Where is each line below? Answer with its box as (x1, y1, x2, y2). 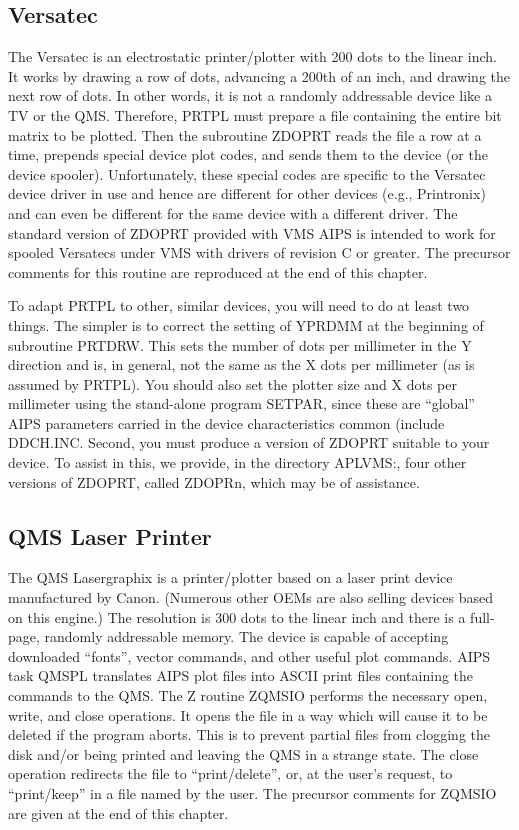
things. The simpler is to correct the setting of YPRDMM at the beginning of (8, 314, 484, 335)
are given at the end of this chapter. (8, 802, 229, 823)
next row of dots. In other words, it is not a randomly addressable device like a (8, 85, 492, 106)
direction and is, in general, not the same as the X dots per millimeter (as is (8, 354, 475, 375)
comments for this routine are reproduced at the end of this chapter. (8, 261, 428, 282)
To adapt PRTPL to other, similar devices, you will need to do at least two (8, 295, 470, 316)
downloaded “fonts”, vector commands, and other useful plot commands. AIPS (8, 645, 491, 666)
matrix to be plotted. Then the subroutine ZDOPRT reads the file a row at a (8, 124, 482, 145)
